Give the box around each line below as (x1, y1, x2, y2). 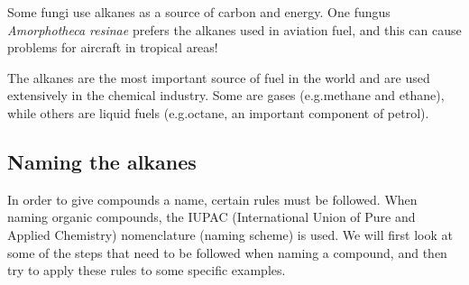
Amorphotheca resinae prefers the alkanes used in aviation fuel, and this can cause (7, 20, 462, 39)
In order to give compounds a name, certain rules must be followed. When (7, 189, 418, 208)
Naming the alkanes (7, 147, 197, 175)
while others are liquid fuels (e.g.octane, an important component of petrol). (7, 103, 429, 122)
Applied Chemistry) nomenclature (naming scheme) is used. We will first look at (7, 225, 453, 244)
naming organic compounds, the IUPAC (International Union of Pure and (7, 207, 416, 226)
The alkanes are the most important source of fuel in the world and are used (7, 68, 430, 87)
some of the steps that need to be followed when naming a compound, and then (7, 243, 447, 262)
